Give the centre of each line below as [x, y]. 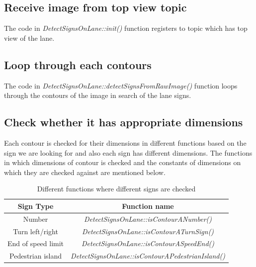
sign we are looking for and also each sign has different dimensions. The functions [128, 152]
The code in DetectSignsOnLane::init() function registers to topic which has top [126, 28]
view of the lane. [29, 38]
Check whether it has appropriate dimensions [124, 122]
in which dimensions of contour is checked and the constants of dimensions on [123, 162]
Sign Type [36, 206]
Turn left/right [36, 231]
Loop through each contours [78, 64]
